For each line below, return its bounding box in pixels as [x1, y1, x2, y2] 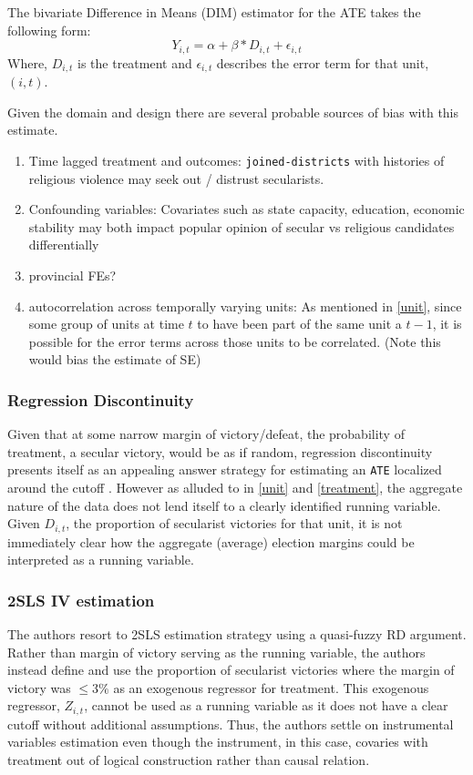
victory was [7, 678, 71, 697]
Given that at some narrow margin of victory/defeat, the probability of [7, 424, 405, 444]
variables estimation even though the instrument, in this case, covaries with [7, 732, 428, 751]
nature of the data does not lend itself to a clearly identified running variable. [7, 495, 441, 515]
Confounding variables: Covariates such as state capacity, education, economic [28, 199, 465, 219]
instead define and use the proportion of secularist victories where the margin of [7, 660, 455, 679]
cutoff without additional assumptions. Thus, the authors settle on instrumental [7, 714, 454, 733]
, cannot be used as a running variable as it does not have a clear [84, 696, 448, 715]
